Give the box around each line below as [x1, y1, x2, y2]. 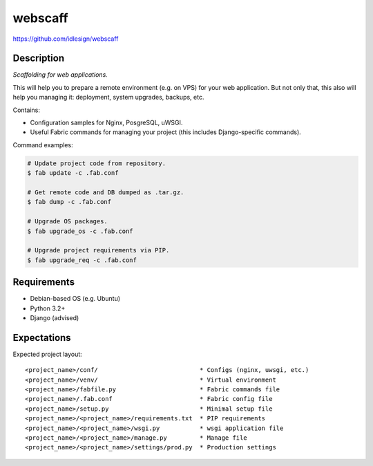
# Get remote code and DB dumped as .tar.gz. [27, 188, 184, 196]
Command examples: [12, 140, 73, 149]
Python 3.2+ [30, 304, 66, 313]
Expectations [12, 332, 72, 344]
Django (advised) [30, 313, 79, 321]
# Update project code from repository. [27, 159, 166, 167]
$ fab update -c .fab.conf [27, 169, 119, 177]
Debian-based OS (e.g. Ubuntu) [30, 295, 121, 303]
